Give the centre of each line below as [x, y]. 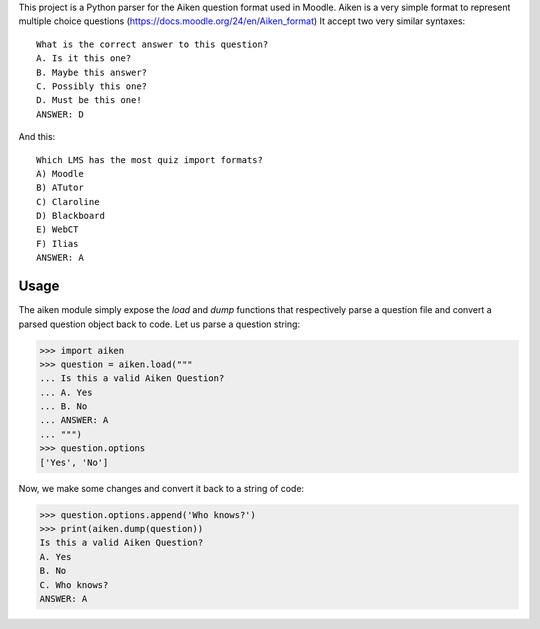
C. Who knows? [74, 584]
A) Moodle [60, 173]
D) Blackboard [70, 216]
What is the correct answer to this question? [152, 44]
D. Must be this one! [89, 100]
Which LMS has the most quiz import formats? [150, 159]
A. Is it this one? [84, 58]
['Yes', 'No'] [74, 462]
